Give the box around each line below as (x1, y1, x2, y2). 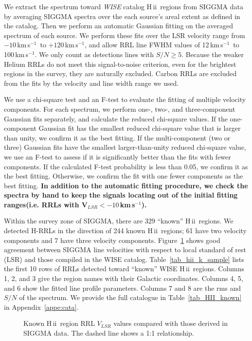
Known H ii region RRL (23, 318, 95, 328)
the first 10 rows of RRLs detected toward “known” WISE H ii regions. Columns (4, 263, 245, 274)
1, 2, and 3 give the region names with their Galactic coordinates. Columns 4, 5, (4, 273, 243, 283)
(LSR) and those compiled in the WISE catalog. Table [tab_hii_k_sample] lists (4, 254, 244, 264)
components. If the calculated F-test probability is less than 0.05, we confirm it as (4, 161, 248, 171)
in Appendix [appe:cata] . (4, 301, 79, 312)
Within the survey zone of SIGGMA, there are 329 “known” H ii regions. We (4, 216, 234, 226)
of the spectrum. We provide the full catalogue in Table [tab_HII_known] (19, 292, 242, 302)
